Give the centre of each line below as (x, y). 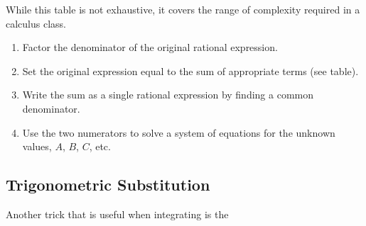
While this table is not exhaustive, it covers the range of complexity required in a (183, 9)
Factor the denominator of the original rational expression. (150, 47)
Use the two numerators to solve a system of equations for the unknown (179, 132)
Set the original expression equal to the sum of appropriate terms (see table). (190, 70)
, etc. (100, 146)
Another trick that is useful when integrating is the (117, 214)
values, (37, 146)
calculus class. (36, 23)
